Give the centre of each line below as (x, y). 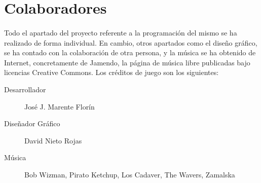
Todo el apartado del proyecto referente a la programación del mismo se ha (121, 32)
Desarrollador (25, 89)
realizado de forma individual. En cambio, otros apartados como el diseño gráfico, (131, 42)
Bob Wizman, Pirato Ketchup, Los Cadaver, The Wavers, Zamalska (130, 174)
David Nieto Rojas (53, 140)
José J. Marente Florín (60, 106)
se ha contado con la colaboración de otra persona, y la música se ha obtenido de (130, 52)
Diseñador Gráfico (32, 123)
